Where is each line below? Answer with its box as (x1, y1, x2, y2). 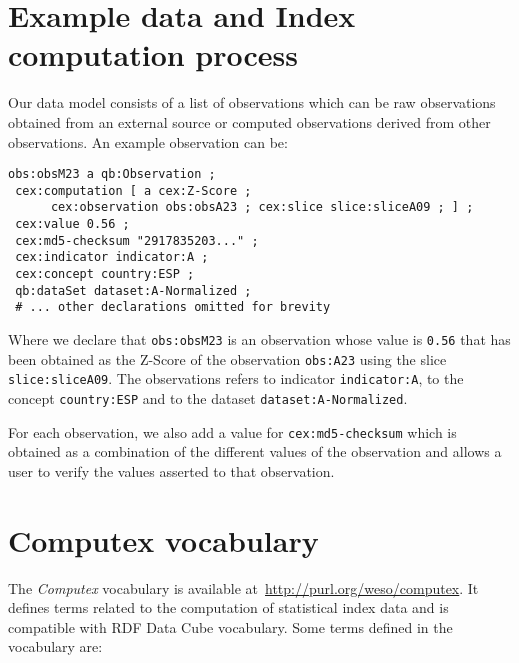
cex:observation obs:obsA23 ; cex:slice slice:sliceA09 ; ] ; (50, 200, 474, 215)
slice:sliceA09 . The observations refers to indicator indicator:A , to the (8, 368, 464, 389)
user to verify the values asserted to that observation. (8, 460, 335, 481)
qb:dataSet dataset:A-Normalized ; (15, 283, 252, 298)
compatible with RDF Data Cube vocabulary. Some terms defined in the (8, 616, 453, 637)
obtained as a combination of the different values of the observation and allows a (8, 441, 502, 462)
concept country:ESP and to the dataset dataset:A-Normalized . (8, 387, 408, 408)
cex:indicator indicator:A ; (15, 250, 209, 265)
